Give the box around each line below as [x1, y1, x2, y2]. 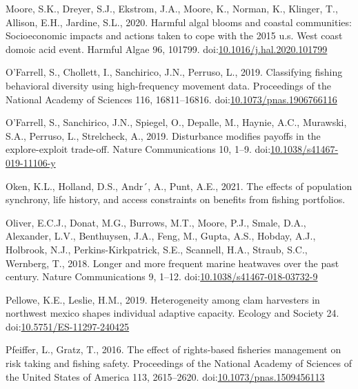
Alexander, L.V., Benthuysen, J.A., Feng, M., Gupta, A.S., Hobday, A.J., [6, 229, 316, 243]
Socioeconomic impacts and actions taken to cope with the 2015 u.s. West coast [6, 28, 343, 43]
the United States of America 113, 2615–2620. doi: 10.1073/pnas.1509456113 [6, 369, 325, 383]
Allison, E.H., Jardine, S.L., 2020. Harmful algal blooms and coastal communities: [6, 14, 352, 29]
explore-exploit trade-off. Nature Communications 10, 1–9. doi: [6, 142, 271, 156]
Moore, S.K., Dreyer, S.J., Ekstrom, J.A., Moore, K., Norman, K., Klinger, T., [6, 1, 338, 15]
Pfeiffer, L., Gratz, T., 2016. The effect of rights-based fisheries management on [6, 342, 341, 357]
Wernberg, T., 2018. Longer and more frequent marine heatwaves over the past [6, 255, 339, 270]
